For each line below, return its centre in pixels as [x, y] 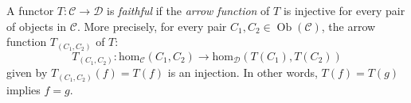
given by [27, 72]
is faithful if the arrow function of [188, 10]
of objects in [37, 26]
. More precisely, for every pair [152, 26]
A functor [30, 10]
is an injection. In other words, [243, 72]
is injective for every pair [344, 10]
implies [23, 89]
